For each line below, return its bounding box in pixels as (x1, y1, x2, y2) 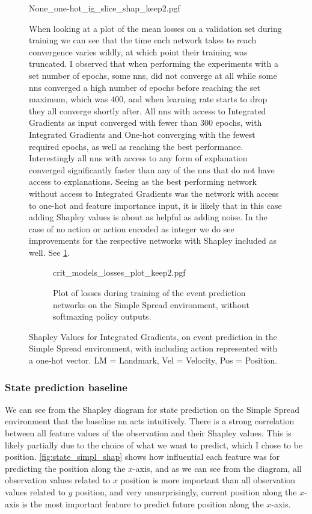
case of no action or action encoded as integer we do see (29, 222, 234, 235)
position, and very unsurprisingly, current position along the (75, 486, 297, 498)
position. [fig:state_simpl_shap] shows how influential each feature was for (5, 450, 280, 463)
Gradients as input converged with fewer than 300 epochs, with (29, 116, 262, 129)
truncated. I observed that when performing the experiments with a (29, 57, 278, 70)
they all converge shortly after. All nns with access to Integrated (29, 104, 266, 117)
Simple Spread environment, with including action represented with (29, 342, 278, 355)
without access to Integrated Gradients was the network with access (29, 187, 279, 199)
